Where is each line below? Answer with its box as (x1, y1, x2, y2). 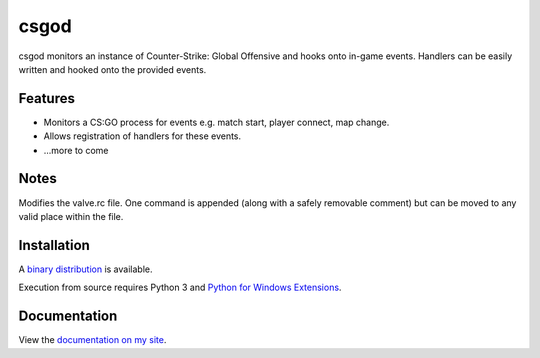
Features (18, 90, 75, 107)
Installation (18, 236, 90, 254)
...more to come (43, 144, 109, 156)
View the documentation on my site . (18, 334, 167, 346)
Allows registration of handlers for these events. (43, 130, 242, 142)
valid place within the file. (18, 210, 124, 222)
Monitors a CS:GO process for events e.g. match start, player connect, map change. (43, 116, 390, 128)
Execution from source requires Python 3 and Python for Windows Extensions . (18, 281, 342, 294)
